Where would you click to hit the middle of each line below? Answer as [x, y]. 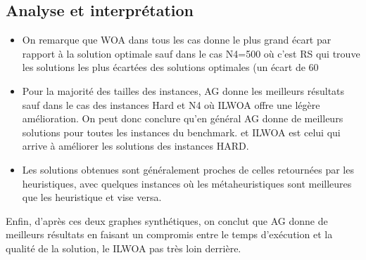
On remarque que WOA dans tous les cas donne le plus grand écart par [177, 40]
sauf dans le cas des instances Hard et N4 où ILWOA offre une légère [171, 104]
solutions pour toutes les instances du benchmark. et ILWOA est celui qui [181, 132]
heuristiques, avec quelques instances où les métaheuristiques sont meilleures [187, 183]
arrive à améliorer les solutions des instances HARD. [135, 146]
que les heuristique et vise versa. [92, 197]
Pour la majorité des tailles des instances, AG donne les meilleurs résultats [183, 90]
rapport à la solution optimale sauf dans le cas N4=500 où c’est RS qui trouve [191, 53]
